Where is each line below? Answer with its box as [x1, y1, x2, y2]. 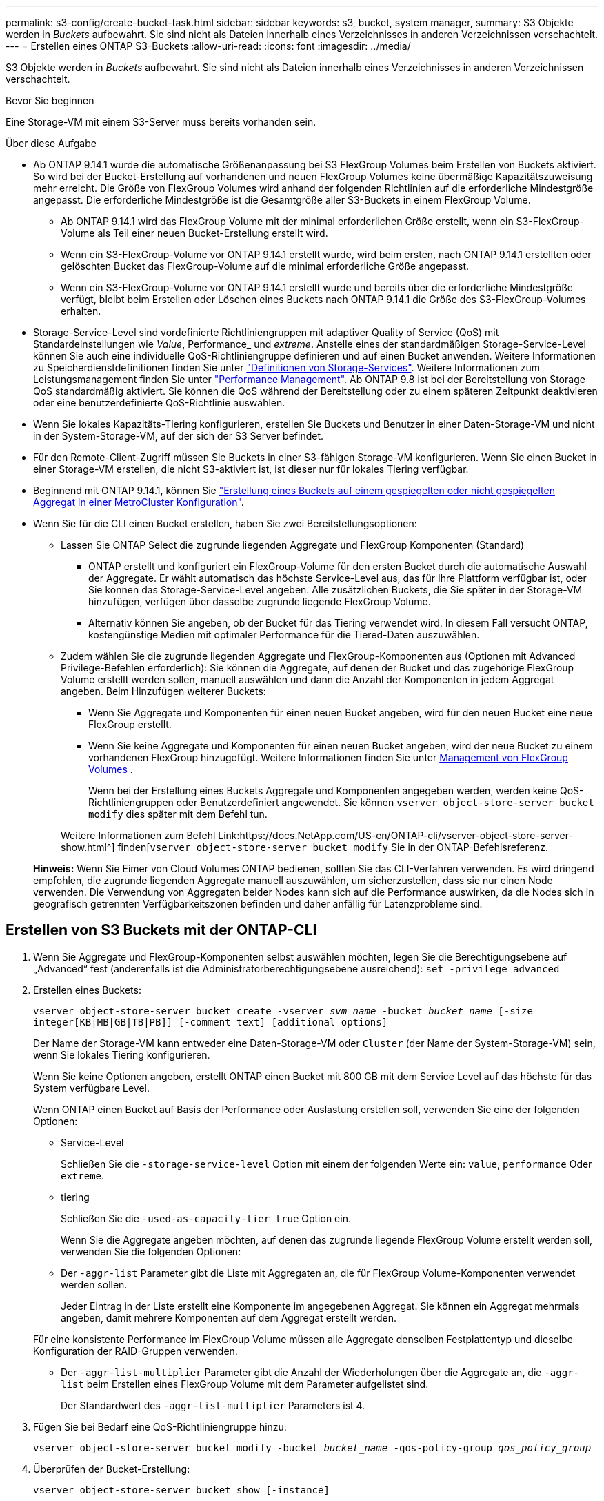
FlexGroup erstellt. [88, 718, 172, 730]
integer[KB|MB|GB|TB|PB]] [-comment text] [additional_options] [33, 1016, 388, 1028]
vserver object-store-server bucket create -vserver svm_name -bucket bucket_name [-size [33, 1005, 533, 1017]
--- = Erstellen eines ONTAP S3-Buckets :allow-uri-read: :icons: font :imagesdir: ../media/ [6, 40, 411, 52]
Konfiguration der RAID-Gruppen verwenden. [33, 1344, 238, 1357]
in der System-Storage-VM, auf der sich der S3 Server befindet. [33, 430, 324, 442]
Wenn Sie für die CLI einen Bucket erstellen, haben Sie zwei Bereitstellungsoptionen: [33, 518, 417, 529]
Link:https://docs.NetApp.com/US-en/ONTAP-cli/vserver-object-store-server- [218, 830, 573, 841]
